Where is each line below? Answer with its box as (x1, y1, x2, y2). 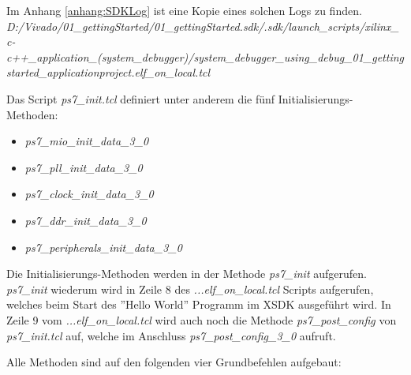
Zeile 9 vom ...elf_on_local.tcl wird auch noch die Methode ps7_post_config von (6, 311, 397, 328)
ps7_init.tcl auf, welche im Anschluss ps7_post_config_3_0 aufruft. (6, 327, 336, 343)
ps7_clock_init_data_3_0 (24, 186, 154, 202)
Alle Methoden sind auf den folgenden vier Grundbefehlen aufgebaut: (6, 354, 342, 370)
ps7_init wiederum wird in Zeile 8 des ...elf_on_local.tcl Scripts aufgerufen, (6, 280, 374, 297)
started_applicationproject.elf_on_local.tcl (6, 64, 211, 81)
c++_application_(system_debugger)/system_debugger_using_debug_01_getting (6, 48, 405, 65)
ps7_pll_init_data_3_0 (24, 159, 143, 175)
